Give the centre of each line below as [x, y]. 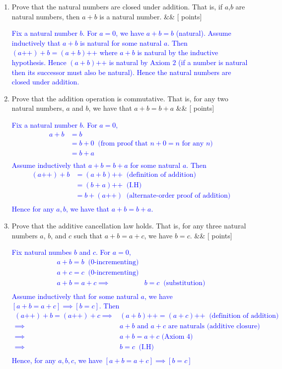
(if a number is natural [213, 62]
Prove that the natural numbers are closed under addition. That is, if [117, 6]
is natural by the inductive [178, 52]
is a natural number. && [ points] [151, 16]
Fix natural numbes [42, 252]
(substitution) [184, 283]
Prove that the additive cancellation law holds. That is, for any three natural [129, 225]
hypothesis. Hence [39, 62]
